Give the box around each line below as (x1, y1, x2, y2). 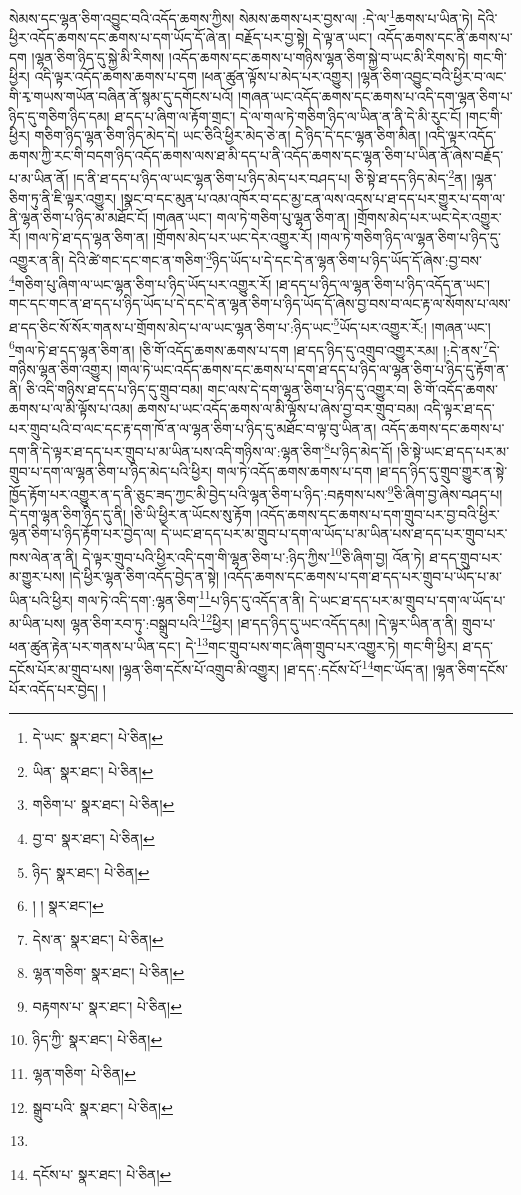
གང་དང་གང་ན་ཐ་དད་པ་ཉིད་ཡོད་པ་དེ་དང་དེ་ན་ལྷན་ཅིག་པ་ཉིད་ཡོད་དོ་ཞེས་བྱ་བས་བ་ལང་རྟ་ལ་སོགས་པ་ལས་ (9, 292, 511, 313)
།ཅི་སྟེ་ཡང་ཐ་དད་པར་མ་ (397, 441, 510, 462)
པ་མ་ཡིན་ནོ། (9, 168, 69, 189)
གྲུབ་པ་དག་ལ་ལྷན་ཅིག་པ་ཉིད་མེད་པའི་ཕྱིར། (9, 460, 213, 481)
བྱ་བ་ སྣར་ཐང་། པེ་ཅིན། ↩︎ (32, 827, 155, 848)
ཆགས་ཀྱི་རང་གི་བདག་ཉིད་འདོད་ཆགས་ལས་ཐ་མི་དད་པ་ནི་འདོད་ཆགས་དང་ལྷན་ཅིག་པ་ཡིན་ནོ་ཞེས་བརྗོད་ (9, 144, 504, 165)
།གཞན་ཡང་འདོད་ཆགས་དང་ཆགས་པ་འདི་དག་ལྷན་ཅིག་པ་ (238, 86, 513, 107)
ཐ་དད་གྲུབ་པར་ (429, 546, 503, 567)
